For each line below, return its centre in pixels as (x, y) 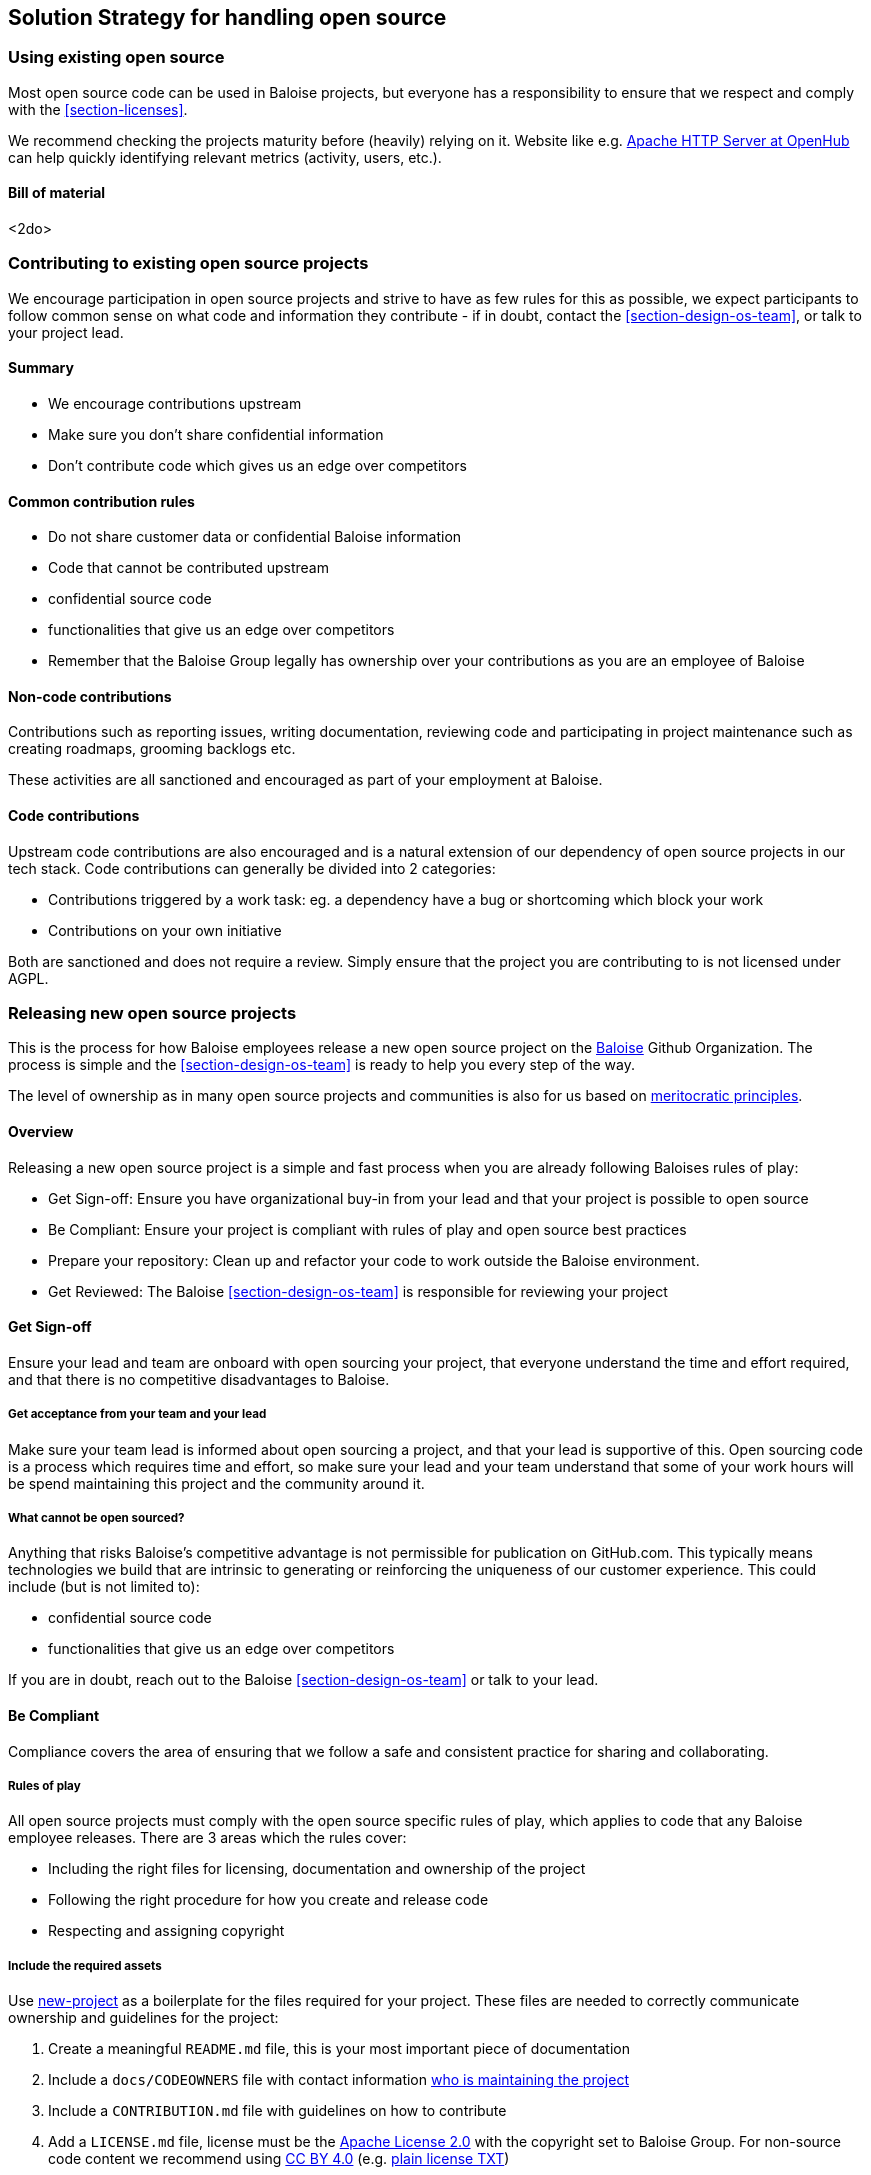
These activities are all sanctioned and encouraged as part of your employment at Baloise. (305, 780)
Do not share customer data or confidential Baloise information (255, 537)
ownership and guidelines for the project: (143, 2018)
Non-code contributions (90, 696)
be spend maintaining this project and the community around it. (216, 1483)
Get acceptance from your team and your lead (137, 1414)
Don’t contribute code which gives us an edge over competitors (257, 465)
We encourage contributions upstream (175, 403)
